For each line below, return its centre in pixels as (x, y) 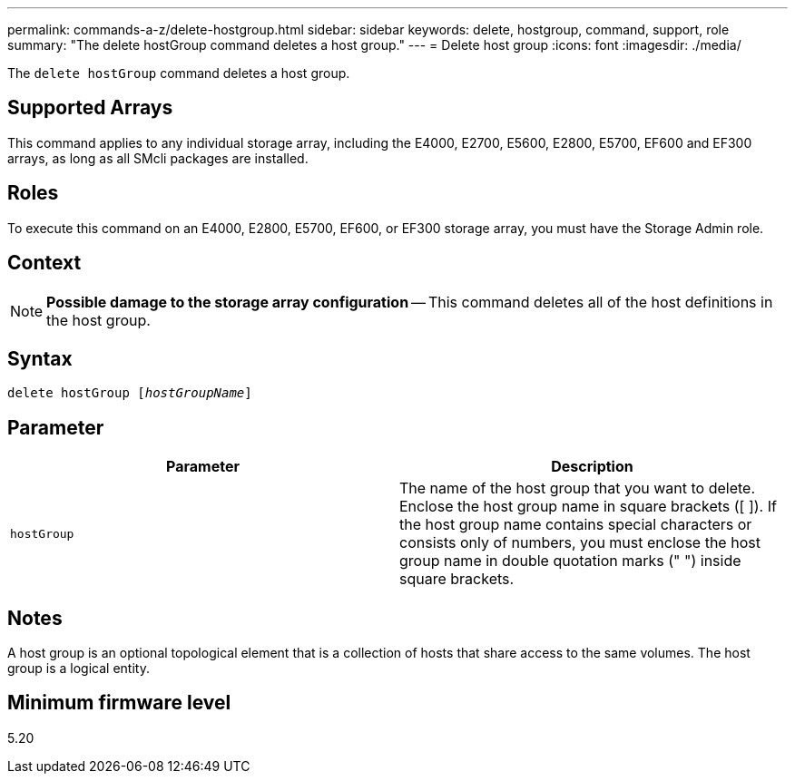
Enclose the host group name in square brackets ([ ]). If (588, 507)
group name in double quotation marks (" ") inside (570, 561)
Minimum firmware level (119, 703)
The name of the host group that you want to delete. (578, 488)
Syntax (40, 358)
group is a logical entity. (79, 669)
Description (592, 467)
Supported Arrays (90, 108)
